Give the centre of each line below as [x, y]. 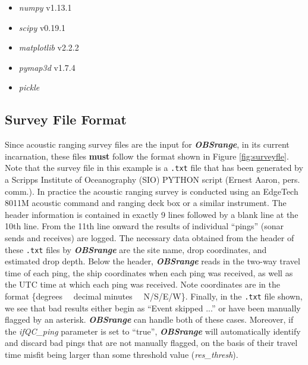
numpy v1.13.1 [45, 7]
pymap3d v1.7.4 [47, 67]
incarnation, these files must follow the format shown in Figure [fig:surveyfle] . [147, 156]
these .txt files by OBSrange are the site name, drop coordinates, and [136, 249]
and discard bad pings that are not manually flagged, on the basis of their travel [151, 343]
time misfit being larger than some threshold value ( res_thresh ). [122, 355]
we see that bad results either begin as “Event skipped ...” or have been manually [153, 308]
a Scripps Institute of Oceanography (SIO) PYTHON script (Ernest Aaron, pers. [153, 180]
